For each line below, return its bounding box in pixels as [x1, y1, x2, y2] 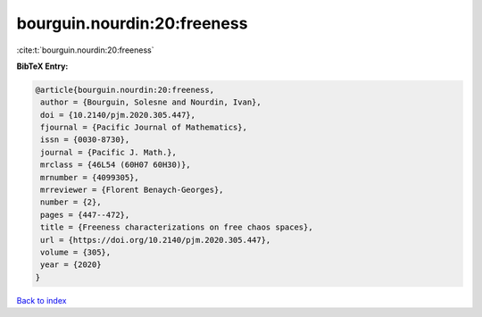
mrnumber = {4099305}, [40, 172, 140, 182]
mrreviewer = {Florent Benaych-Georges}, [40, 185, 224, 196]
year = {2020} [40, 260, 102, 270]
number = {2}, [40, 197, 102, 207]
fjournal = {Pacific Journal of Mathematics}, [40, 122, 247, 133]
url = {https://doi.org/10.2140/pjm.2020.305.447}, [40, 235, 271, 245]
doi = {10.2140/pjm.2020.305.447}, [40, 110, 196, 120]
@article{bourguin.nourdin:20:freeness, [35, 85, 214, 95]
